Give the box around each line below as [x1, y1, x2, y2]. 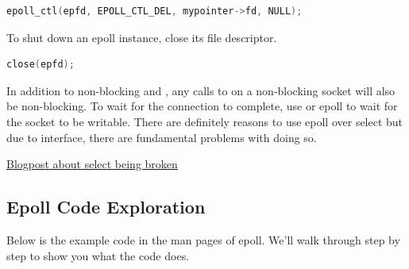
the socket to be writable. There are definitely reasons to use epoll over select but [6, 113, 403, 129]
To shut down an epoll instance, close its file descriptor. [6, 29, 277, 45]
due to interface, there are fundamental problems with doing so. [6, 129, 317, 145]
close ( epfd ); [6, 59, 75, 71]
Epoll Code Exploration [6, 194, 206, 219]
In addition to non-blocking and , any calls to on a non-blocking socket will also [6, 82, 395, 98]
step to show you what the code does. [6, 247, 190, 263]
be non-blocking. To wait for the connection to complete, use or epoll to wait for [6, 98, 398, 114]
